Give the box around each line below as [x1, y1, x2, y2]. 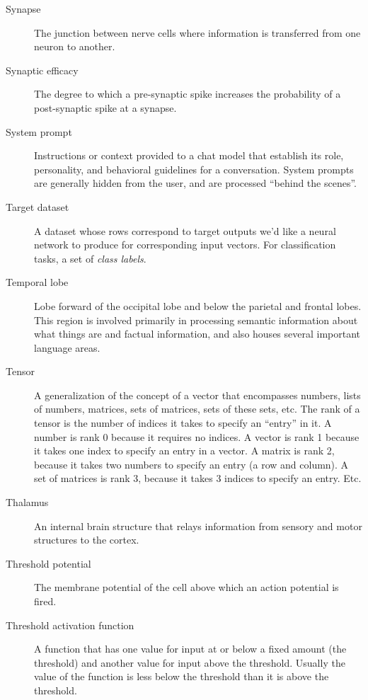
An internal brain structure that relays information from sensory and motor [34, 518, 362, 533]
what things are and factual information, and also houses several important [34, 326, 361, 341]
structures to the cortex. [34, 532, 139, 547]
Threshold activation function [6, 617, 134, 632]
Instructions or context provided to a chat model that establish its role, [34, 148, 344, 163]
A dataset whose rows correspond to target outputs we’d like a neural [34, 223, 336, 238]
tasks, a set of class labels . [34, 251, 146, 265]
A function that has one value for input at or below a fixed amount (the [34, 641, 347, 656]
